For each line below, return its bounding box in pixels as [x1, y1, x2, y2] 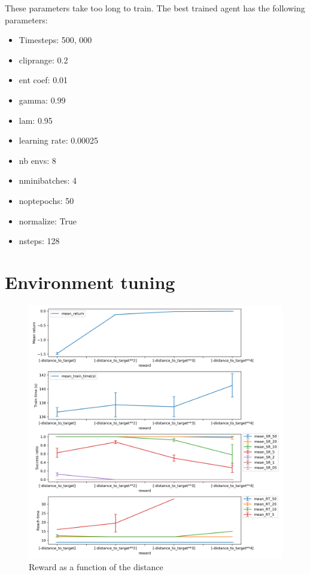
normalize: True [19, 214, 77, 227]
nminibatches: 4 [19, 174, 77, 187]
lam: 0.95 [19, 114, 53, 126]
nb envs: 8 [19, 154, 56, 166]
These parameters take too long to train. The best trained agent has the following [5, 2, 305, 14]
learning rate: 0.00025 [19, 134, 99, 147]
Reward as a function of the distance [29, 561, 163, 573]
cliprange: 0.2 [19, 53, 68, 66]
